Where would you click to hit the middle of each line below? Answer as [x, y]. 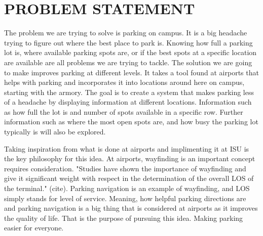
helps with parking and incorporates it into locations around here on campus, [124, 82]
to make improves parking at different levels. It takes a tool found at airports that [131, 72]
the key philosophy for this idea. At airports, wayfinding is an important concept [130, 158]
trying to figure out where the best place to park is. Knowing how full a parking [128, 42]
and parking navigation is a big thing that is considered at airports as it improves [131, 208]
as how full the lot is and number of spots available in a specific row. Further [124, 111]
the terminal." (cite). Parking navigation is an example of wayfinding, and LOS [127, 188]
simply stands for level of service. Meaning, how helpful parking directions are [125, 198]
